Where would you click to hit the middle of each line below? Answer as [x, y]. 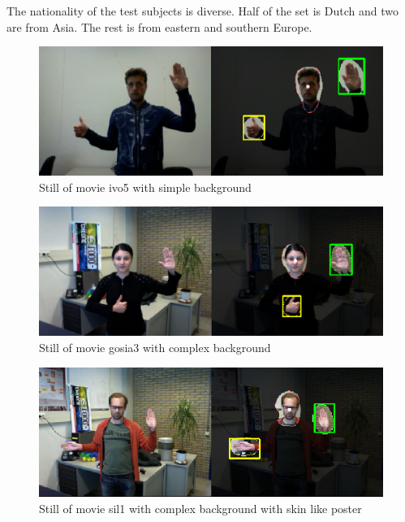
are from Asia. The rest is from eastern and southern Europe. [159, 26]
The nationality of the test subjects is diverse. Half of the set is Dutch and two [202, 11]
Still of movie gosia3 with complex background [155, 347]
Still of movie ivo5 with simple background [145, 187]
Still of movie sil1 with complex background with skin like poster [200, 508]
